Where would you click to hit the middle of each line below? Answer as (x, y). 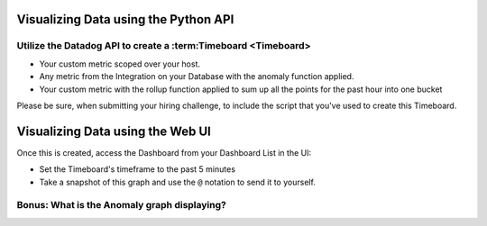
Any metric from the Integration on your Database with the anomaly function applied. (197, 77)
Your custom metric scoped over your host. (120, 64)
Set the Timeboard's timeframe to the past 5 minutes (138, 169)
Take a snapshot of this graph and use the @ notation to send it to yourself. (177, 182)
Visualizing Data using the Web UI (114, 131)
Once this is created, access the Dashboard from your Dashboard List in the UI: (164, 152)
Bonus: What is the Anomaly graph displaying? (122, 205)
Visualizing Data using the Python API (125, 19)
